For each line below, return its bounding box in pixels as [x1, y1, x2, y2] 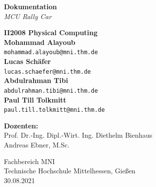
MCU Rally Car [4, 11, 52, 21]
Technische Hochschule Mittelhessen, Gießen [4, 166, 136, 176]
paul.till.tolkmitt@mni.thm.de [4, 106, 105, 114]
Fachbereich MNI [4, 156, 55, 166]
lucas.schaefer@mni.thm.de [4, 68, 91, 75]
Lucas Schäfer [4, 56, 51, 66]
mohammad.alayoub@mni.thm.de [4, 49, 98, 56]
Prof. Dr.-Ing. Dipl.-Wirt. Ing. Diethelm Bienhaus [4, 130, 153, 140]
